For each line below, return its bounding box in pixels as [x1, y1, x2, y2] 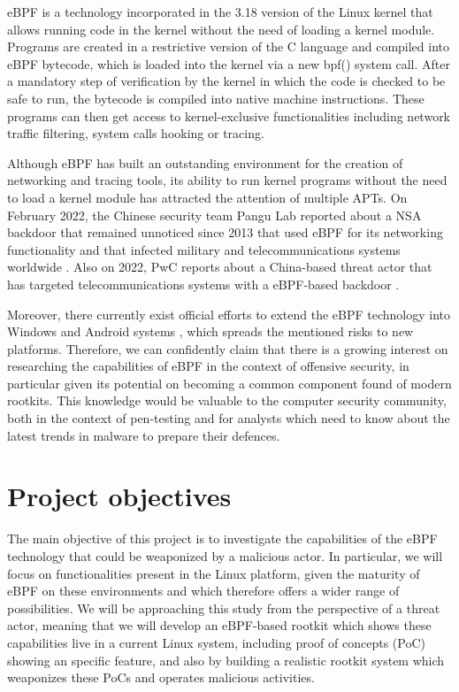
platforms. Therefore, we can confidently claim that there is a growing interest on [7, 339, 448, 358]
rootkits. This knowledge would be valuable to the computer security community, [7, 391, 447, 410]
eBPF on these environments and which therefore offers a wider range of [7, 581, 400, 600]
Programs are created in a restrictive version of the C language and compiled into [7, 37, 450, 56]
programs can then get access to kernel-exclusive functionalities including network [7, 106, 451, 125]
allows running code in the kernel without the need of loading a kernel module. [7, 19, 435, 38]
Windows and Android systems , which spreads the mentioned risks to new [7, 322, 414, 341]
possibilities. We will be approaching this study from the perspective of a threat [7, 598, 440, 617]
